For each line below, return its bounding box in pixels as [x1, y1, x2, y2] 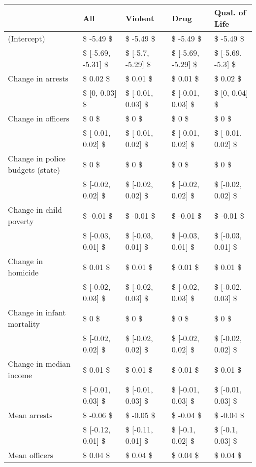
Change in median [8, 358, 71, 369]
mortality [8, 318, 40, 329]
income [8, 369, 32, 381]
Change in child [8, 204, 62, 215]
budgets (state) [8, 164, 60, 175]
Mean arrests [8, 409, 53, 421]
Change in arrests [8, 73, 68, 84]
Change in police [8, 153, 65, 164]
